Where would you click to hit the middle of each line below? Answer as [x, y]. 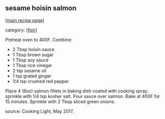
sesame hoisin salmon [41, 8]
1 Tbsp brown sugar [33, 54]
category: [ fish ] [21, 30]
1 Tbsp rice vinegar [32, 65]
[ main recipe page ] [25, 20]
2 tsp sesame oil [29, 70]
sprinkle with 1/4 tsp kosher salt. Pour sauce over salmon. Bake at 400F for [83, 96]
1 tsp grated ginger [32, 76]
